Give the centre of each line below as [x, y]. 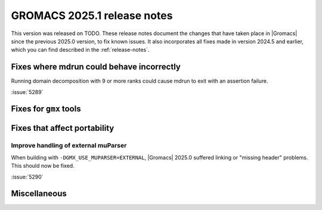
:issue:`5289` [27, 92]
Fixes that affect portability [63, 128]
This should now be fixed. [43, 166]
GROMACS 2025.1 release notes [92, 15]
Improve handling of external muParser [69, 146]
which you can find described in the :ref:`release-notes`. [80, 50]
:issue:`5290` [27, 177]
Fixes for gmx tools [46, 109]
